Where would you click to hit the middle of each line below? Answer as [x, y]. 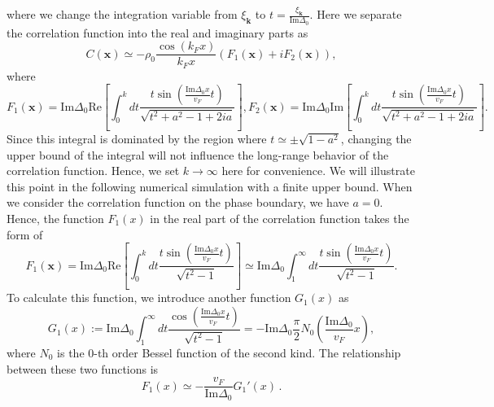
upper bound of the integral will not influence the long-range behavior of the [198, 154]
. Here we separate [356, 14]
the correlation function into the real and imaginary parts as [157, 32]
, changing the [376, 139]
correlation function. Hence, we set [93, 171]
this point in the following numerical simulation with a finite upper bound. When [210, 186]
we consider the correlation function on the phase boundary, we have [178, 202]
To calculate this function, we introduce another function [149, 298]
